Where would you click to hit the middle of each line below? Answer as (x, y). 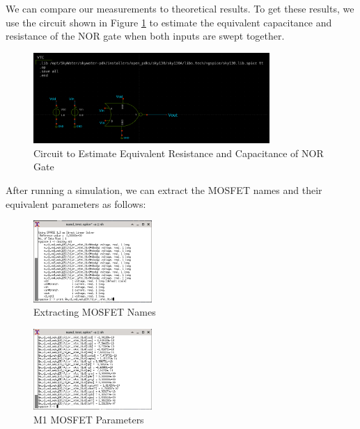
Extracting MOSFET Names (95, 312)
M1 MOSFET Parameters (89, 420)
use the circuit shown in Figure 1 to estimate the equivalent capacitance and (169, 22)
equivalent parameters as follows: (76, 203)
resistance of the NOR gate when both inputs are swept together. (145, 36)
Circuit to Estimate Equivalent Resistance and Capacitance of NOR (179, 153)
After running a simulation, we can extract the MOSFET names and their (164, 190)
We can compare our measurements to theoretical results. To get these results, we (180, 8)
